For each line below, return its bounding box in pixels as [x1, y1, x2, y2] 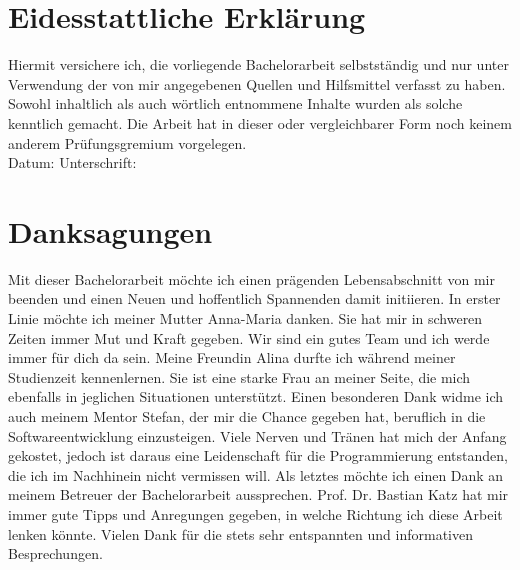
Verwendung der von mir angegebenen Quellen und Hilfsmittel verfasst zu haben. [8, 73, 506, 94]
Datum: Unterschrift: [8, 152, 137, 173]
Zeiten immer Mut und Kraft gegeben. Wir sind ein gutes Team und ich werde [8, 327, 490, 348]
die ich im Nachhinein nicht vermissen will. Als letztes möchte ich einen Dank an [8, 464, 504, 485]
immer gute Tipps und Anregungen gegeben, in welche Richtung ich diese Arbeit [8, 503, 503, 524]
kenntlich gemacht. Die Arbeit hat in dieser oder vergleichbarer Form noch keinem [8, 112, 512, 133]
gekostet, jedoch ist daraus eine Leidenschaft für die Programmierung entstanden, [8, 445, 508, 466]
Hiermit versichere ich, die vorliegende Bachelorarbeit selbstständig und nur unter [8, 54, 509, 75]
